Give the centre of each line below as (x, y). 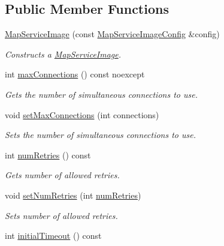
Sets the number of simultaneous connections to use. (101, 135)
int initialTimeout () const (53, 235)
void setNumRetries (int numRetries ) (73, 195)
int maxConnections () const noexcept (75, 74)
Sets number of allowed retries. (61, 215)
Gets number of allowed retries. (62, 175)
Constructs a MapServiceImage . (63, 54)
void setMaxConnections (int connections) (82, 114)
